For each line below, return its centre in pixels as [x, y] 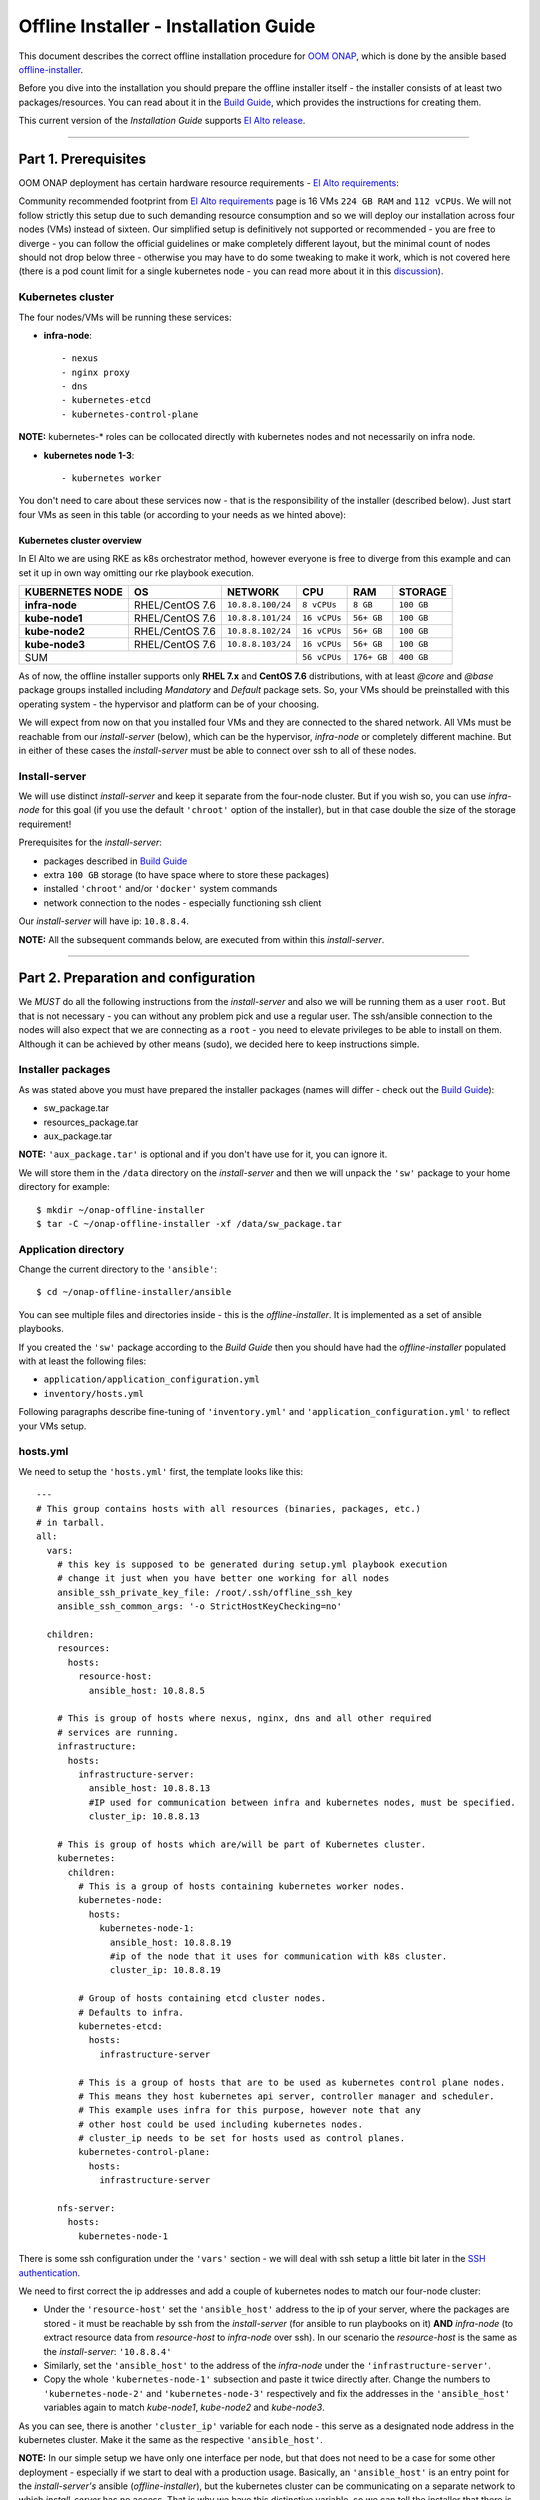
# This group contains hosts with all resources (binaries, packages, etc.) [229, 1508]
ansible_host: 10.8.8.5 [146, 1690]
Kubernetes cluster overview [80, 540]
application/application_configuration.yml [151, 1379]
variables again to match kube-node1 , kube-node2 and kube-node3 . [184, 2407]
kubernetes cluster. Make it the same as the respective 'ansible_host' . [171, 2439]
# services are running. [117, 1732]
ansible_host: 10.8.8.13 [149, 1788]
